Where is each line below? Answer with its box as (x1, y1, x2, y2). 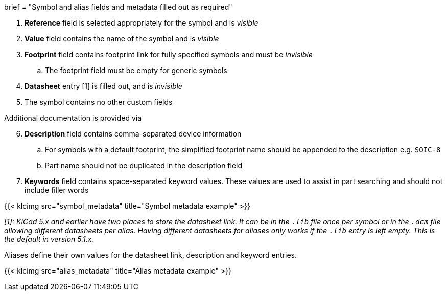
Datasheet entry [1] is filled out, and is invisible (25, 82, 182, 90)
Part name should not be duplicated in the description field (45, 161, 243, 170)
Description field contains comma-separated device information (25, 129, 242, 138)
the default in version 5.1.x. (4, 235, 94, 243)
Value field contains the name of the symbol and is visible (25, 34, 219, 43)
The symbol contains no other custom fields (25, 98, 173, 106)
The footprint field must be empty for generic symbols (45, 66, 227, 75)
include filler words (25, 186, 89, 194)
